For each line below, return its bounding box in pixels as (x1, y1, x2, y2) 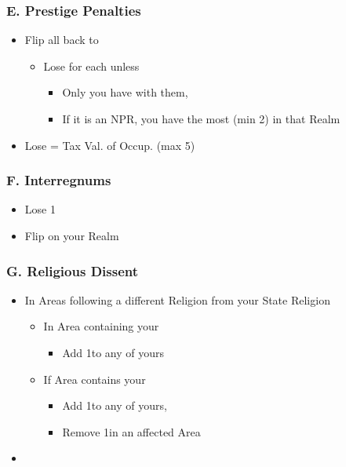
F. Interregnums (6, 170, 111, 190)
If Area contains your (43, 370, 146, 387)
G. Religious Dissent (6, 261, 138, 280)
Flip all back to (24, 31, 99, 48)
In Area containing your (43, 318, 159, 334)
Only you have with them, (62, 84, 188, 100)
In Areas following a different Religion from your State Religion (24, 291, 330, 308)
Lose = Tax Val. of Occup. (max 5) (24, 137, 195, 153)
